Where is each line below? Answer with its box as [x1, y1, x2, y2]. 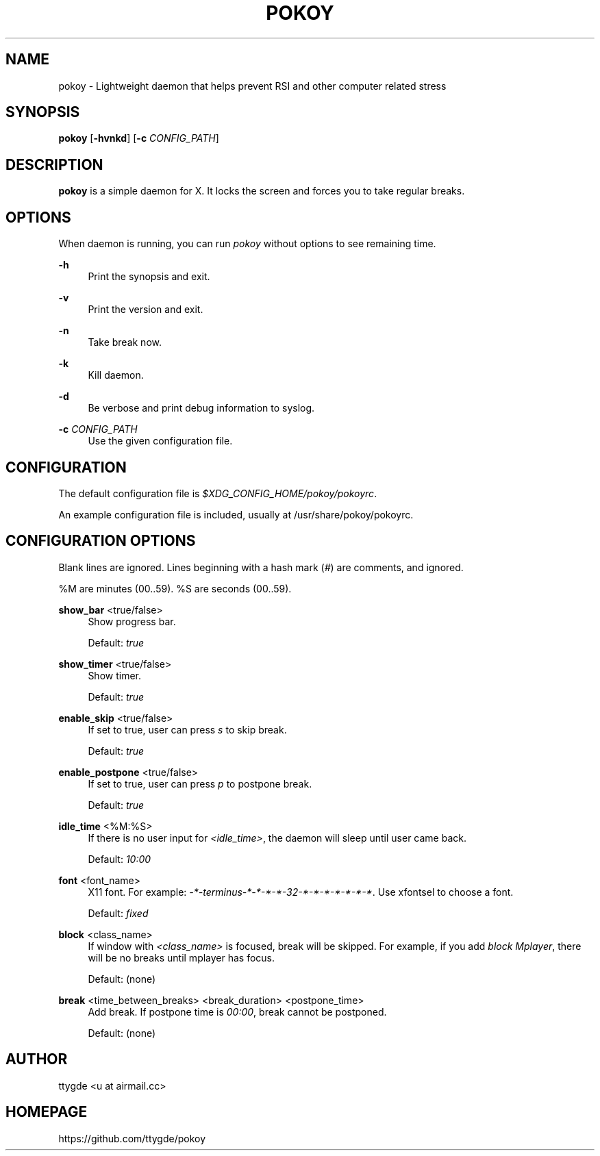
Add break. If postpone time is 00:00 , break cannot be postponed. [88, 1005, 387, 1018]
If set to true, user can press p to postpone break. [88, 777, 312, 790]
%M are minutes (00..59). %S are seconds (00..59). [58, 582, 292, 594]
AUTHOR [5, 1051, 68, 1068]
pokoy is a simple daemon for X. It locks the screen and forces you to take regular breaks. [58, 185, 465, 197]
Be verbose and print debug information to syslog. [88, 402, 315, 414]
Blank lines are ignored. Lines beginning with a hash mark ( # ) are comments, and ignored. [58, 561, 464, 573]
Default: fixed [88, 907, 149, 919]
